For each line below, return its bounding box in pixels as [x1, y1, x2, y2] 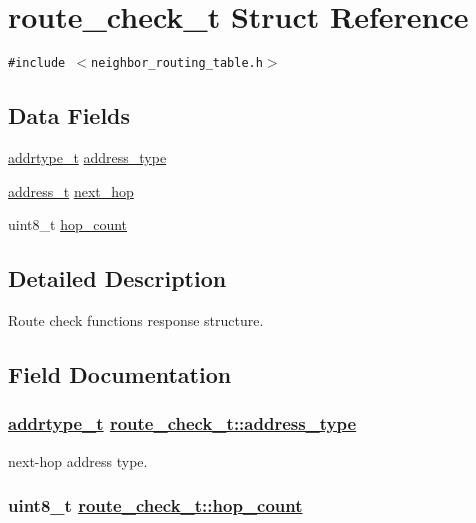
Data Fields [8, 100, 131, 131]
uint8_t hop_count [8, 214, 128, 235]
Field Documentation [8, 358, 232, 389]
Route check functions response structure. [8, 309, 264, 330]
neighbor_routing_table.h [91, 56, 263, 71]
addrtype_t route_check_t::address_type [8, 411, 357, 436]
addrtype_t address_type [8, 146, 167, 167]
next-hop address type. [8, 450, 148, 471]
